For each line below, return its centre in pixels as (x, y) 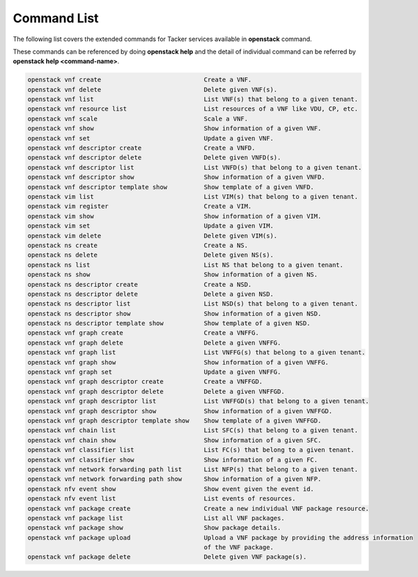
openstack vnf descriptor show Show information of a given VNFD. (176, 177)
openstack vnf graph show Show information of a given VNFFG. (178, 362)
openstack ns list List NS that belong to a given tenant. (186, 265)
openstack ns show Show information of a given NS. (173, 275)
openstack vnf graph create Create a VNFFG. (143, 333)
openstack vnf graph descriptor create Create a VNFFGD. (145, 382)
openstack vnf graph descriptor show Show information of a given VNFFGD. (180, 411)
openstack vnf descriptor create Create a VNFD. (141, 148)
